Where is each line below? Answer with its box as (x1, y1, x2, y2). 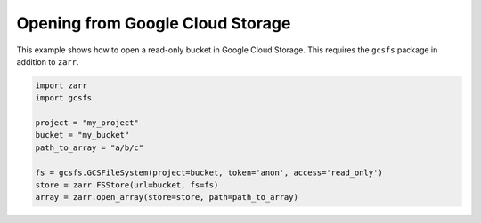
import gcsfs (35, 93, 93, 103)
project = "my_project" (35, 118, 140, 128)
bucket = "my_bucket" (35, 130, 130, 140)
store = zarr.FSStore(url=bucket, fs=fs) (35, 180, 219, 190)
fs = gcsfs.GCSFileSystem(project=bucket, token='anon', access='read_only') (35, 167, 383, 178)
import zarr (35, 80, 88, 91)
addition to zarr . (16, 56, 79, 67)
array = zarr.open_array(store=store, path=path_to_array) (35, 192, 298, 203)
